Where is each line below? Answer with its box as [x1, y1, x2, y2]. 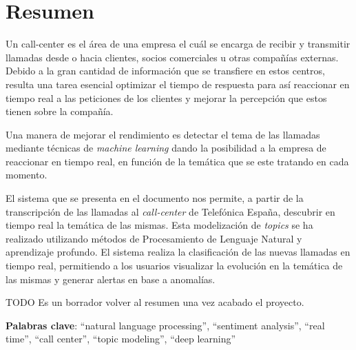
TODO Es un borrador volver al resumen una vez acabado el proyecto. [6, 295, 304, 309]
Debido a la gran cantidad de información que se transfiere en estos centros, [6, 63, 325, 78]
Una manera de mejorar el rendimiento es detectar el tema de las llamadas [6, 127, 320, 141]
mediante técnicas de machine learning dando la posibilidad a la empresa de [6, 141, 326, 155]
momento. [6, 167, 48, 182]
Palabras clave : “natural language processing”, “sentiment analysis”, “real [6, 318, 325, 332]
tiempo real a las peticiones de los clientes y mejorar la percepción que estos [6, 90, 327, 105]
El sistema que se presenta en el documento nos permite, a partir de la [6, 191, 304, 205]
